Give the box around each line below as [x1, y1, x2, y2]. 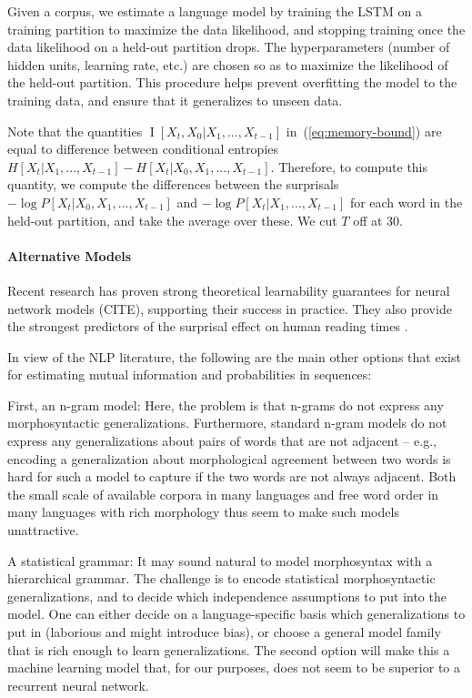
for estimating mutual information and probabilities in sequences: [7, 365, 372, 384]
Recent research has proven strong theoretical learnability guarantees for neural [7, 280, 450, 299]
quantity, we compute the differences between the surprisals [7, 175, 339, 194]
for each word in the [349, 192, 463, 211]
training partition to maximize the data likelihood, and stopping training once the [7, 19, 466, 38]
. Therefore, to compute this [270, 157, 428, 176]
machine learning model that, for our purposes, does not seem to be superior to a [7, 658, 461, 677]
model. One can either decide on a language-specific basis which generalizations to [7, 604, 466, 623]
